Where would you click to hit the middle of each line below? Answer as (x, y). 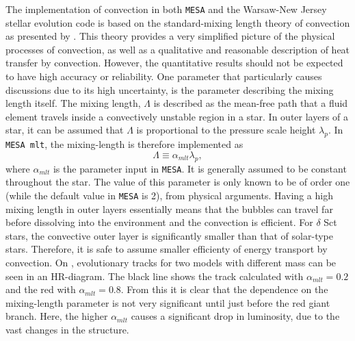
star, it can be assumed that (65, 130)
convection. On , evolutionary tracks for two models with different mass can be (171, 262)
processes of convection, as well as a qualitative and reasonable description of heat (178, 49)
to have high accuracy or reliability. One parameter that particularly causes (164, 76)
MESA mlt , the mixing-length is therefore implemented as (124, 144)
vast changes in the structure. (67, 329)
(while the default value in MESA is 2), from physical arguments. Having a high (169, 195)
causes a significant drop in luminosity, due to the (235, 316)
